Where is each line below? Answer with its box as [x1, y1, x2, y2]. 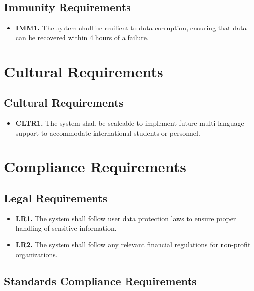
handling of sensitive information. [15, 223, 117, 233]
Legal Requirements [4, 190, 108, 205]
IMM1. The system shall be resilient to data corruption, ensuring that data [15, 23, 247, 33]
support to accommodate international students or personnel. [15, 127, 200, 138]
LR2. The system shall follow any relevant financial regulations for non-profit [15, 239, 251, 249]
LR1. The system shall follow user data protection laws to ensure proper [15, 213, 236, 223]
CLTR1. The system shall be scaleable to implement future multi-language [15, 117, 244, 128]
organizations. [15, 249, 58, 259]
